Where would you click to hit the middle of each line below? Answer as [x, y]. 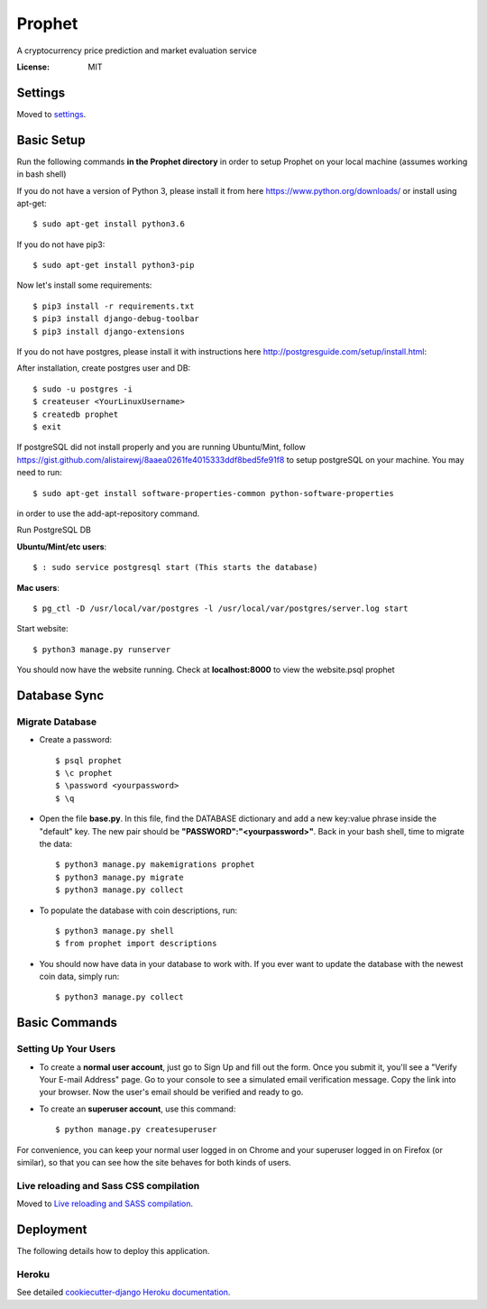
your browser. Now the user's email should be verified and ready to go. [171, 1092]
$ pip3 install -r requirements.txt [114, 306]
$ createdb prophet [76, 414]
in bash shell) [41, 174]
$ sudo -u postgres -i [83, 389]
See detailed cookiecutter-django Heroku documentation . [124, 1292]
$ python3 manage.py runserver [102, 649]
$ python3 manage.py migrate [119, 877]
